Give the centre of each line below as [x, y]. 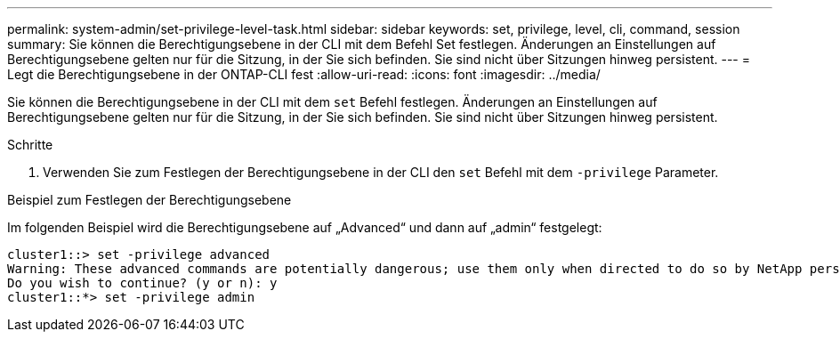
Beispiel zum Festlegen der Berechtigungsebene [149, 200]
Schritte [30, 145]
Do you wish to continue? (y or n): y [142, 283]
